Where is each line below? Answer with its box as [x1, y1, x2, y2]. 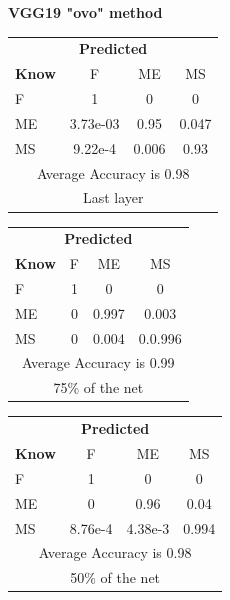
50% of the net [70, 567, 161, 588]
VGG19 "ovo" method [8, 2, 163, 22]
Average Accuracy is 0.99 [22, 352, 175, 373]
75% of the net [53, 377, 144, 398]
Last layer [82, 187, 144, 208]
